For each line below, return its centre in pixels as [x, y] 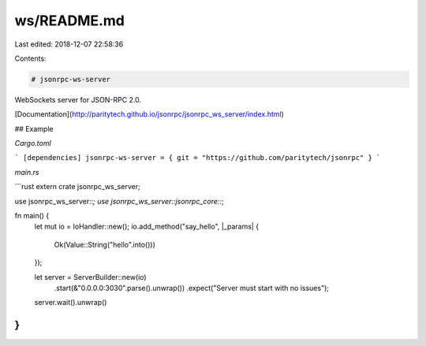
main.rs [27, 172]
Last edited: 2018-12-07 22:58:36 [69, 44]
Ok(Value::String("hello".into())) [105, 244]
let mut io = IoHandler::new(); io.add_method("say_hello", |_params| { [147, 227]
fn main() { [32, 216]
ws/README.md [70, 20]
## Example [34, 128]
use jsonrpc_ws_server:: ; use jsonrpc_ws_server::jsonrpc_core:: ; [119, 201]
